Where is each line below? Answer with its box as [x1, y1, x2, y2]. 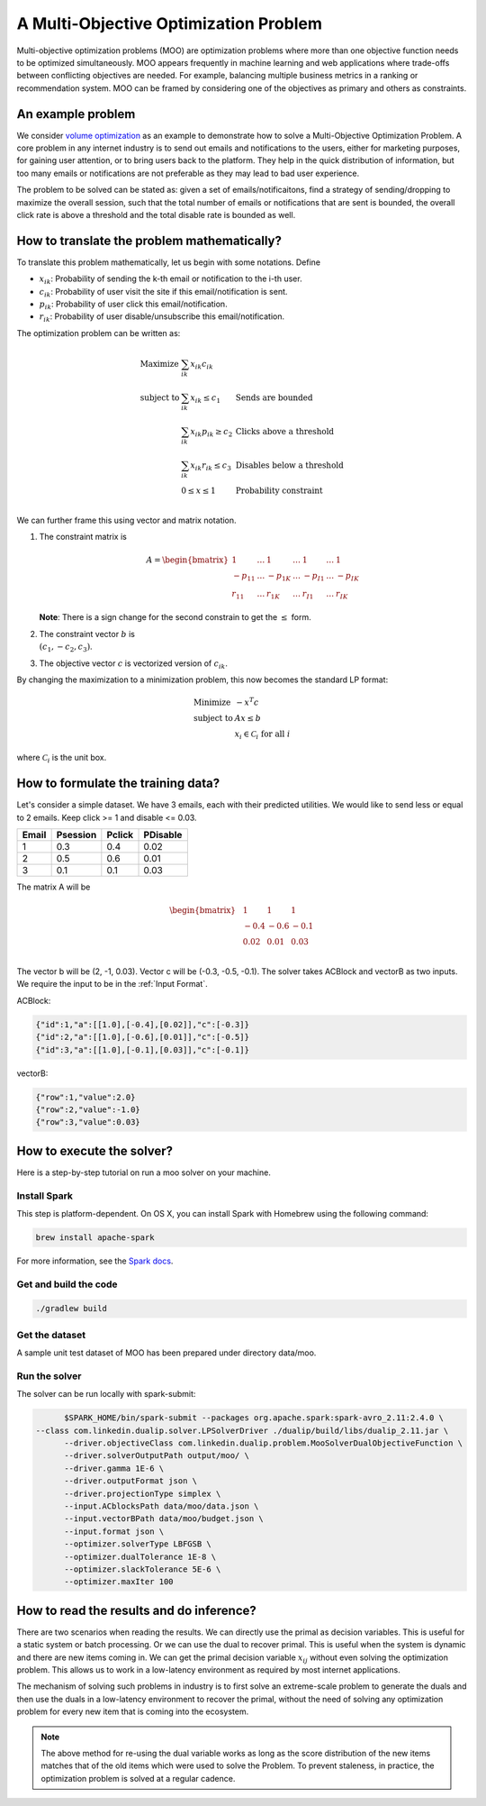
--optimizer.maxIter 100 [64, 1577, 175, 1587]
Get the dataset [16, 1328, 86, 1341]
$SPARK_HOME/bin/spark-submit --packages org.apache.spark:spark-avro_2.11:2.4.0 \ [64, 1413, 445, 1423]
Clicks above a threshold [235, 426, 335, 436]
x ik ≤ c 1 [190, 392, 220, 405]
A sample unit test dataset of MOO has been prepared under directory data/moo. [16, 1347, 317, 1358]
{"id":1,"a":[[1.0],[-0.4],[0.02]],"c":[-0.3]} [35, 1019, 249, 1029]
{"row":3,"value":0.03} [35, 1117, 141, 1127]
